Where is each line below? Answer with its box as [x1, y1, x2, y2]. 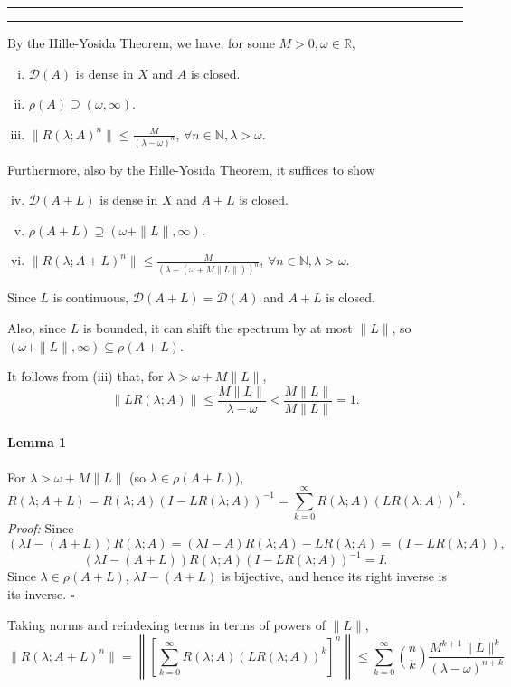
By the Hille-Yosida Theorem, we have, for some [7, 33, 275, 52]
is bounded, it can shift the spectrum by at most [82, 318, 353, 337]
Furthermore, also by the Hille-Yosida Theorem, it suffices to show [7, 159, 375, 178]
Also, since [7, 318, 67, 337]
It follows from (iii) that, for [7, 367, 164, 386]
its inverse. [7, 584, 67, 603]
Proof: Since [7, 519, 74, 538]
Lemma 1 [7, 433, 67, 452]
